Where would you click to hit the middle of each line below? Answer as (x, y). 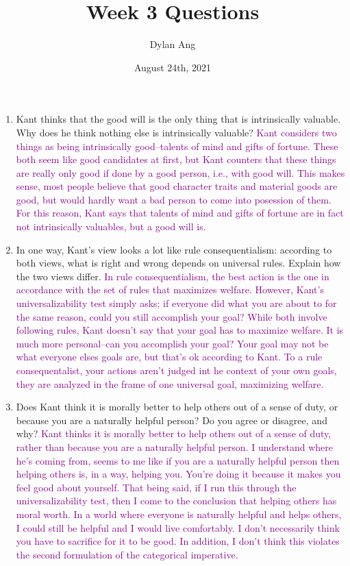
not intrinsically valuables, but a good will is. (111, 226)
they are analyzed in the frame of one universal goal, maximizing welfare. (170, 383)
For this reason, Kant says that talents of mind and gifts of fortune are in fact (180, 213)
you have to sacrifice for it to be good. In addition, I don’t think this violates (178, 541)
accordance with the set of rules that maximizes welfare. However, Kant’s (170, 290)
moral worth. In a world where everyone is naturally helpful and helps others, (179, 514)
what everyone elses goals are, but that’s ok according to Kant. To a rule (169, 357)
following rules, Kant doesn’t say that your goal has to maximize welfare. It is (180, 330)
